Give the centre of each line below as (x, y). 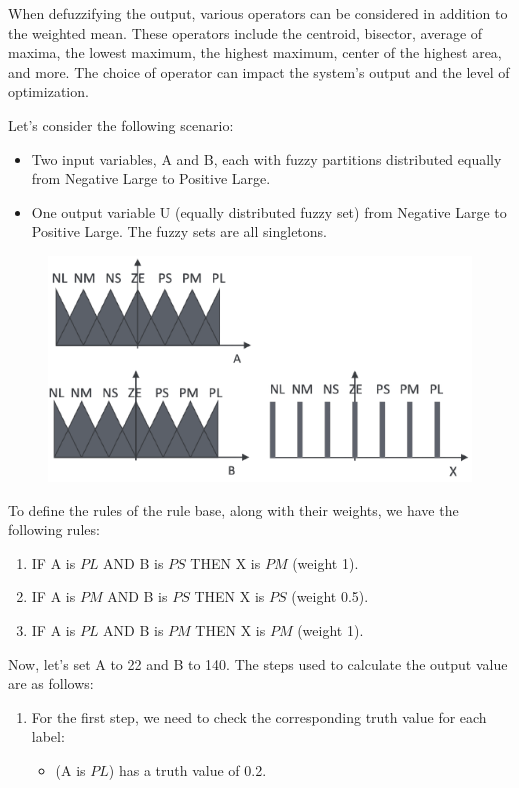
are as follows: (51, 683)
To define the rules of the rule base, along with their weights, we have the (233, 509)
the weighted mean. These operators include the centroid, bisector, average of (245, 32)
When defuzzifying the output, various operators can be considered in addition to (258, 13)
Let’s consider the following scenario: (121, 124)
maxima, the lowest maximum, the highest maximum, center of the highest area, (255, 52)
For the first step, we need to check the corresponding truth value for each (259, 716)
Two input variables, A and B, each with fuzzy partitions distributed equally (266, 158)
